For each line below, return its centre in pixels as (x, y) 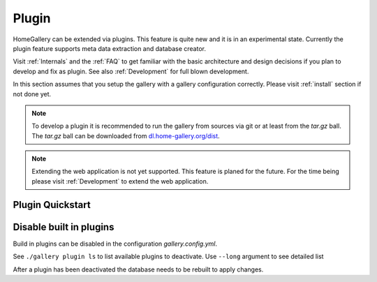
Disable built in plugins (64, 227)
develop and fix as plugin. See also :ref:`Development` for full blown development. (131, 71)
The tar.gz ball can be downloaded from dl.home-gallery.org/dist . (126, 135)
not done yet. (32, 94)
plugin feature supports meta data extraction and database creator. (109, 48)
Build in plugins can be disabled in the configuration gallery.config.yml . (115, 244)
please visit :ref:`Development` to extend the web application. (120, 181)
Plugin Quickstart (52, 205)
